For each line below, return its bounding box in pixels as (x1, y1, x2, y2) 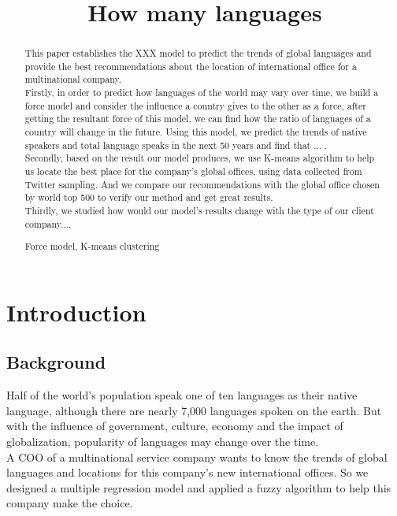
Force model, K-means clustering (24, 239, 160, 253)
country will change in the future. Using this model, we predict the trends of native (24, 125, 367, 139)
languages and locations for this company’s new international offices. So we (6, 464, 369, 481)
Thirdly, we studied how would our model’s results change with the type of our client (24, 204, 374, 217)
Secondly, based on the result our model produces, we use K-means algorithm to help (24, 151, 375, 165)
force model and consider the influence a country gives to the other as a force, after (24, 98, 366, 112)
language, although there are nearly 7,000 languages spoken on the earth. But (6, 402, 382, 418)
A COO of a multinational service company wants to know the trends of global (6, 448, 388, 465)
